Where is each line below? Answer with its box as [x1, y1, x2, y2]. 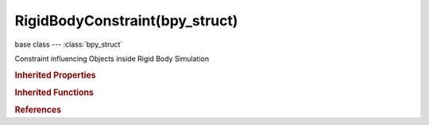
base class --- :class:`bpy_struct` [14, 40, 123, 49]
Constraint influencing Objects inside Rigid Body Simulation [14, 54, 210, 63]
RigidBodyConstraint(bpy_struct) [14, 12, 238, 29]
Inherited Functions [14, 87, 95, 98]
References [14, 104, 62, 116]
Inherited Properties [14, 70, 97, 81]
